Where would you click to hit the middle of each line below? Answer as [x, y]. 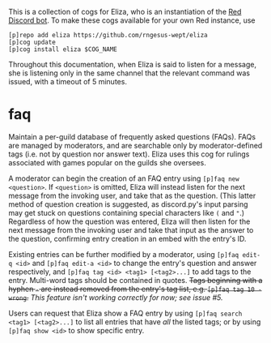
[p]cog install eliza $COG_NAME [63, 49]
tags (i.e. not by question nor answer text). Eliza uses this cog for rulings [129, 154]
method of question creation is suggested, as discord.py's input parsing [128, 204]
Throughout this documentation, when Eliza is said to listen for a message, [133, 64]
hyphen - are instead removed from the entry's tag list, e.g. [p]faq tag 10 [131, 289]
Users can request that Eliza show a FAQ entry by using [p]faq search [125, 313]
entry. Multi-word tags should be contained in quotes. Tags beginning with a [135, 280]
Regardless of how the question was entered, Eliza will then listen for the [129, 221]
